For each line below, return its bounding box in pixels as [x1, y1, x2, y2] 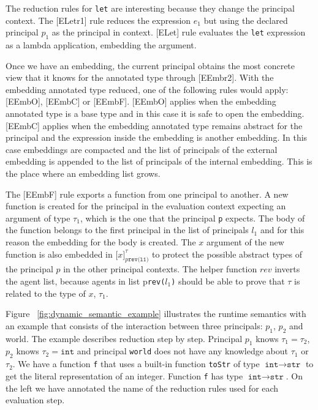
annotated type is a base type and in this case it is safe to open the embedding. [6, 107, 305, 120]
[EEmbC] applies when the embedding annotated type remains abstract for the [6, 119, 303, 132]
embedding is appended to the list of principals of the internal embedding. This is [6, 155, 312, 168]
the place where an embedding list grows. [6, 166, 161, 179]
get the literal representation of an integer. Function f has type [6, 369, 243, 382]
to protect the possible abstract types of [151, 247, 302, 260]
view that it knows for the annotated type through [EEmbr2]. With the [6, 71, 274, 84]
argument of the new [206, 236, 284, 248]
